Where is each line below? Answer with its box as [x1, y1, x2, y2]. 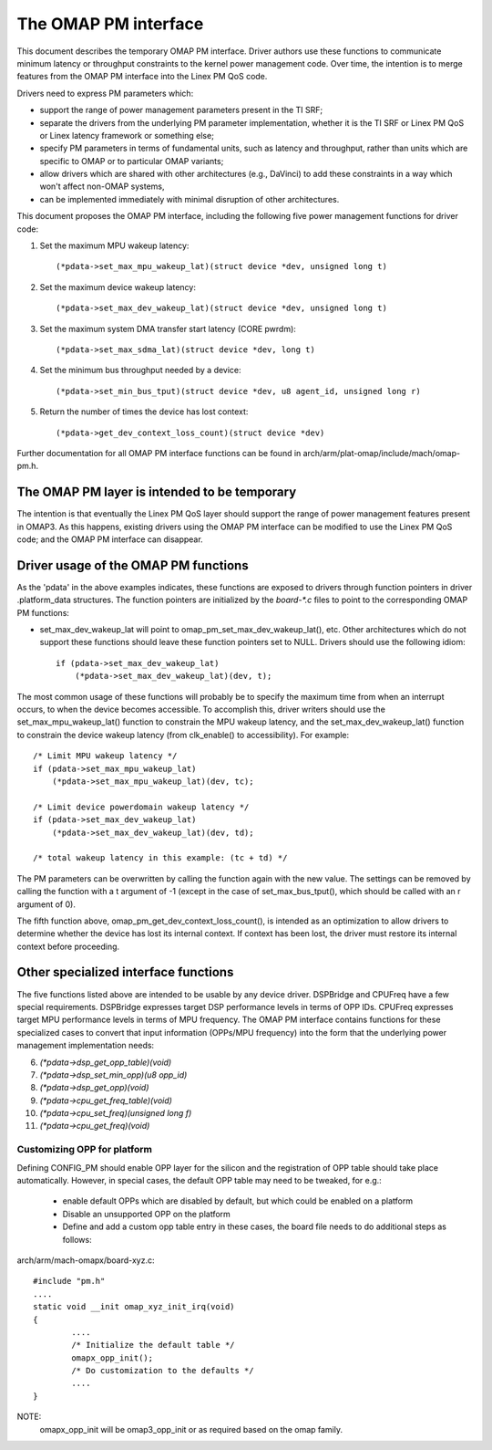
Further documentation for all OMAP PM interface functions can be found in [16, 447, 302, 458]
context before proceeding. [16, 941, 120, 952]
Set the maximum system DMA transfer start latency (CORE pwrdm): [39, 323, 296, 334]
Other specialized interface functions [16, 965, 234, 980]
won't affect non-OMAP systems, [39, 181, 165, 192]
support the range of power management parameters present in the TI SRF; [39, 105, 323, 116]
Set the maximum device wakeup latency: [39, 281, 196, 292]
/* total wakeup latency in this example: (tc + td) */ [33, 853, 288, 863]
